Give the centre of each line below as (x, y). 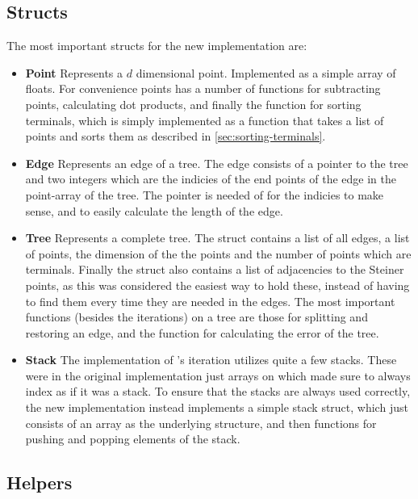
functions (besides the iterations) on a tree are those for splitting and (196, 317)
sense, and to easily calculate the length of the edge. (154, 210)
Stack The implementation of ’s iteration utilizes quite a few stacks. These (211, 360)
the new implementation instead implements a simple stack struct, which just (217, 407)
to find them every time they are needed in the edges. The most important (210, 301)
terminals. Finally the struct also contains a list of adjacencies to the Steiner (215, 269)
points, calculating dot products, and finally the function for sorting (193, 104)
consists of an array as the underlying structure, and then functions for (201, 423)
